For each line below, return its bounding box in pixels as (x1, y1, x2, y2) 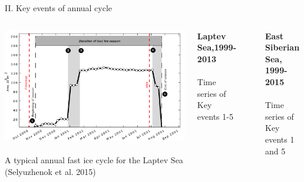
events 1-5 (197, 110, 233, 122)
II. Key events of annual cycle (5, 2, 113, 14)
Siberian (265, 41, 300, 53)
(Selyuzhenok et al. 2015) (5, 165, 96, 177)
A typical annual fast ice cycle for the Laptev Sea (5, 154, 183, 166)
